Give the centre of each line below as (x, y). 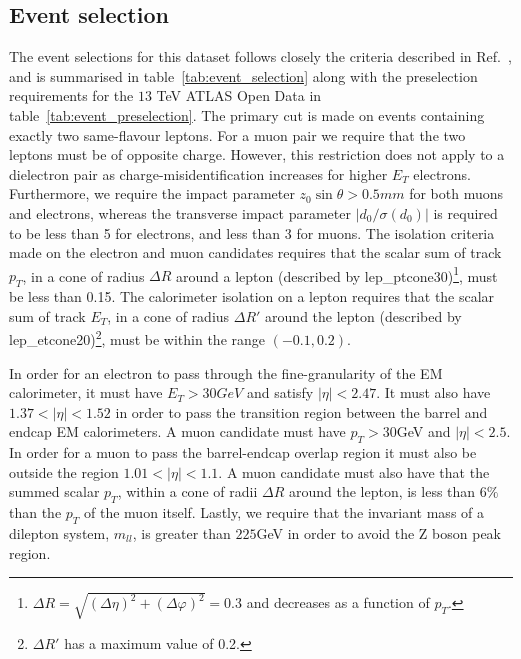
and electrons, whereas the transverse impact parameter (180, 212)
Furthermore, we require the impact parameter (152, 193)
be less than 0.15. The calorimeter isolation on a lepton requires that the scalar (252, 296)
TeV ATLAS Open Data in (239, 95)
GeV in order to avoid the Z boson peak (378, 532)
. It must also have (433, 392)
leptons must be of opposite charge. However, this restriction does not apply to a (257, 154)
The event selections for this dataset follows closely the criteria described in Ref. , (260, 56)
